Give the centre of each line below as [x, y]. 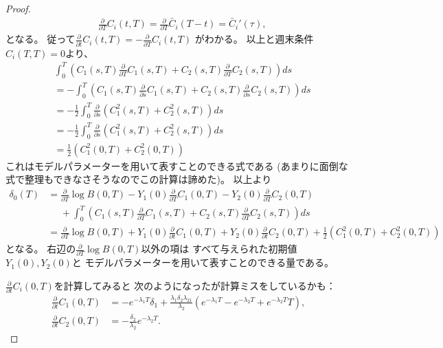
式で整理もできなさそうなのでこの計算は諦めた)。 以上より [139, 179]
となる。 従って [41, 39]
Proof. [18, 8]
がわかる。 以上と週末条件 [254, 39]
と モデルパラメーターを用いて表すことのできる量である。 [203, 262]
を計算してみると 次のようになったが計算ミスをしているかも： [195, 286]
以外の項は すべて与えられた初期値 [219, 249]
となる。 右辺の [41, 249]
